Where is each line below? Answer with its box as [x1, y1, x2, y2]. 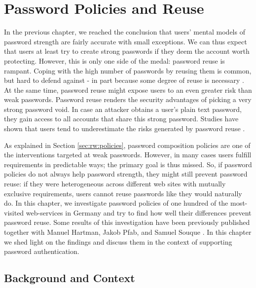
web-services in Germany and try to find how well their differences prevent [26, 207, 252, 217]
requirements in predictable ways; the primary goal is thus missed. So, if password [4, 159, 252, 169]
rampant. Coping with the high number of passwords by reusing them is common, [4, 65, 252, 75]
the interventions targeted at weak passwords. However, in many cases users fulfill [4, 149, 252, 160]
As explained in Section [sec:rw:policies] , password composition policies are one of [4, 140, 251, 150]
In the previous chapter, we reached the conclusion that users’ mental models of [4, 27, 245, 37]
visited [4, 207, 24, 217]
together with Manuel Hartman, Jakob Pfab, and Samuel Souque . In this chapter [4, 227, 252, 237]
